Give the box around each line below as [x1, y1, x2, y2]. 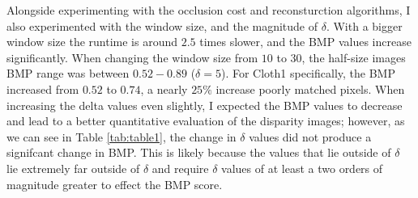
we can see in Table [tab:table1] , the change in [6, 128, 237, 145]
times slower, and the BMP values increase [199, 33, 412, 50]
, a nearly [140, 80, 188, 97]
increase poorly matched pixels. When [215, 80, 405, 97]
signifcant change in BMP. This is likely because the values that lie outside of [6, 144, 391, 161]
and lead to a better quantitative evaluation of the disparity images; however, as [6, 112, 405, 129]
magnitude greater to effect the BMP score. [6, 175, 223, 192]
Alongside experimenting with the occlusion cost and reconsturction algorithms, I [6, 2, 411, 18]
